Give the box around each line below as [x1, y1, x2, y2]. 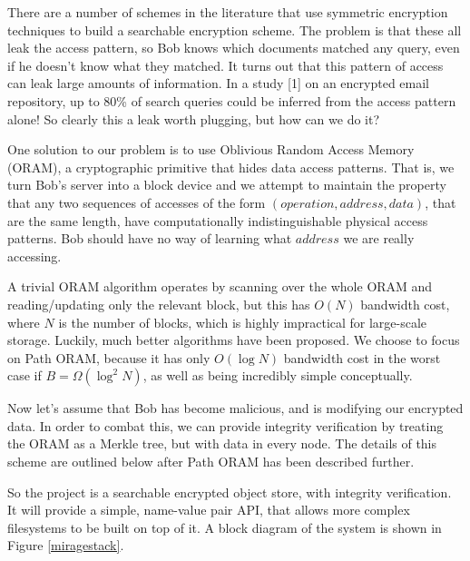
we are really [343, 229, 415, 248]
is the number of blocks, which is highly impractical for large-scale [58, 312, 427, 331]
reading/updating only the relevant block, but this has [7, 294, 310, 313]
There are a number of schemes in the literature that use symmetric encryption [7, 3, 448, 21]
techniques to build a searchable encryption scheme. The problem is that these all [7, 20, 462, 39]
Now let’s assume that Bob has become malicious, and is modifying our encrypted [7, 399, 464, 418]
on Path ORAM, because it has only [7, 348, 211, 367]
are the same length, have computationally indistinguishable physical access [7, 211, 428, 230]
